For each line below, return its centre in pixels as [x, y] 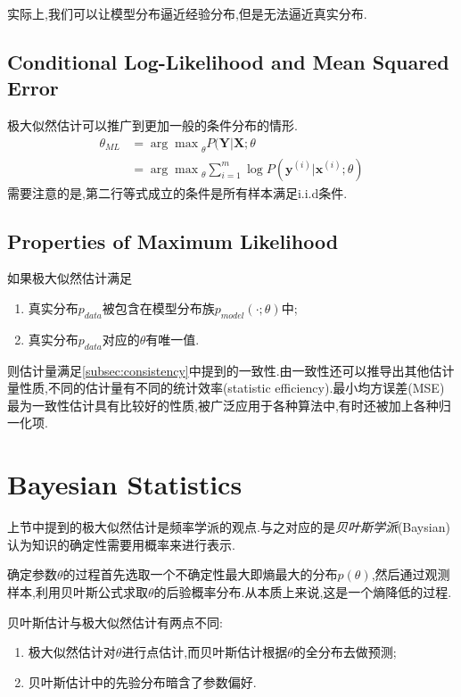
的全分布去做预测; [345, 652]
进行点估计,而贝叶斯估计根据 [205, 652]
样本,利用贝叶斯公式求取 [78, 591]
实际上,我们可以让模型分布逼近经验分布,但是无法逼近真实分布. [187, 13]
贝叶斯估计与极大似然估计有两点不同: [115, 622]
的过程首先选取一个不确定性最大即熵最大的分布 [200, 574]
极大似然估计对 [72, 652]
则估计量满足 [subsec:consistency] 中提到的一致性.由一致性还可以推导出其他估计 [231, 370]
